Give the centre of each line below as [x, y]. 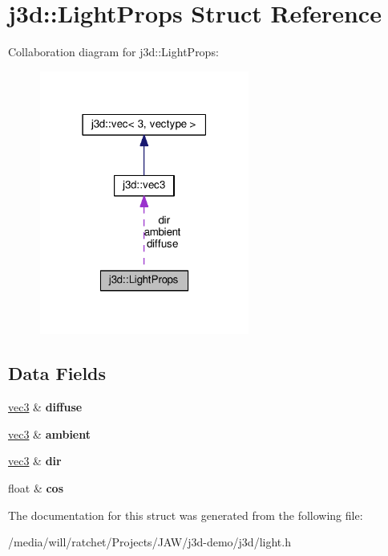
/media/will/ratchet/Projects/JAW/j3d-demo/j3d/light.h [150, 542]
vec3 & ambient [49, 433]
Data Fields [57, 373]
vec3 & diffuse [45, 407]
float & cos [36, 487]
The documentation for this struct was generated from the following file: [186, 515]
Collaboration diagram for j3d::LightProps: [113, 52]
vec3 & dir [35, 461]
